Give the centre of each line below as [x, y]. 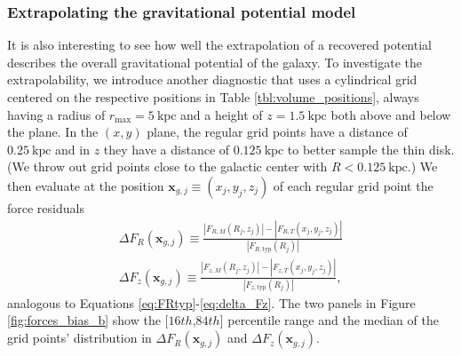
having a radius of [56, 114]
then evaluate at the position [86, 185]
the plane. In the [53, 132]
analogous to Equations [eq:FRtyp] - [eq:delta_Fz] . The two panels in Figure [211, 302]
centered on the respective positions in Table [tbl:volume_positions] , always [213, 97]
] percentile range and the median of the [329, 320]
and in [72, 149]
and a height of [222, 114]
